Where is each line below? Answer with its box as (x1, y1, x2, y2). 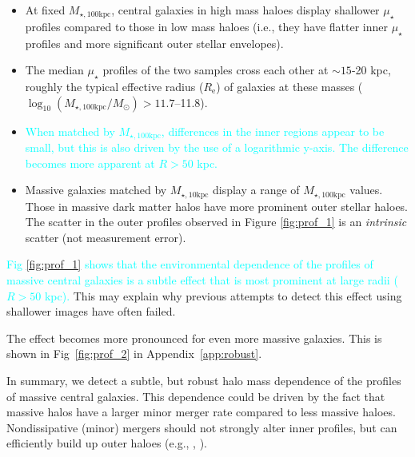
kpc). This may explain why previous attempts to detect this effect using (44, 287, 402, 304)
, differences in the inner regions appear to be (161, 122, 385, 139)
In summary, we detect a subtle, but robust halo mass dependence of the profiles (6, 372, 401, 389)
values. (349, 181, 383, 198)
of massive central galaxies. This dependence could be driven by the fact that (6, 387, 385, 404)
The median (25, 62, 84, 78)
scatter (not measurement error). (25, 228, 186, 245)
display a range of (212, 181, 300, 198)
